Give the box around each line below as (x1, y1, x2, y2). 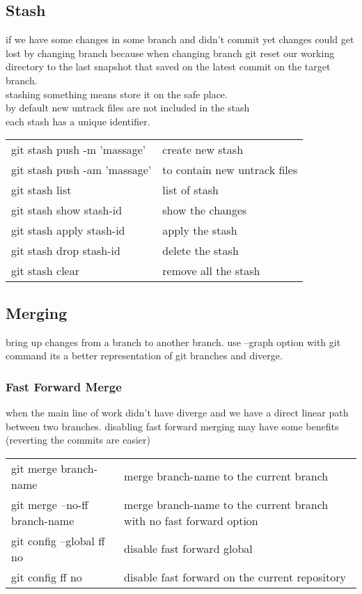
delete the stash (162, 242, 239, 259)
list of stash (162, 182, 219, 198)
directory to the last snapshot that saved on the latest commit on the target (6, 59, 331, 74)
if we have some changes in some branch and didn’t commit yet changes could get (6, 32, 354, 47)
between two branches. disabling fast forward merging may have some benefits (6, 419, 339, 433)
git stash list (11, 182, 72, 198)
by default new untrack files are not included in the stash (6, 100, 250, 115)
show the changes (162, 202, 247, 219)
